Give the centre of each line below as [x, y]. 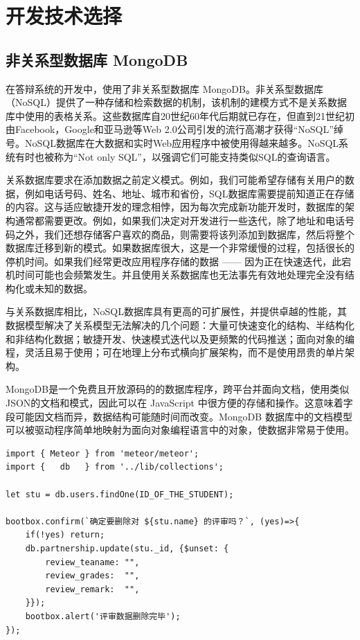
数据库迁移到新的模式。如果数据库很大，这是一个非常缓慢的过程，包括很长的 [180, 248]
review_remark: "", [92, 589]
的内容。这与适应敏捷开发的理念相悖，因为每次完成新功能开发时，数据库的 [175, 207]
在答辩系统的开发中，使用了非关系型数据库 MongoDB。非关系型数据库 [164, 88]
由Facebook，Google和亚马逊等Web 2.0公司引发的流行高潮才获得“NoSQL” [170, 129]
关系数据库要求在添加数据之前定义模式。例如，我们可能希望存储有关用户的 [175, 180]
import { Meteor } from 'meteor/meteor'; [102, 453]
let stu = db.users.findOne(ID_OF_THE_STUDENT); [120, 494]
